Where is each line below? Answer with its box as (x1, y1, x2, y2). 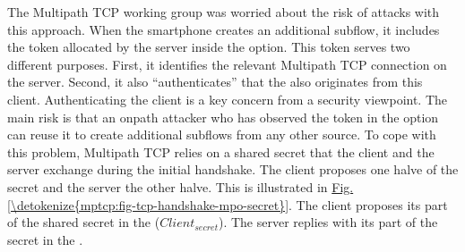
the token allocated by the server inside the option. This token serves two (7, 38, 410, 56)
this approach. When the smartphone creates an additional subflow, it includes (7, 20, 440, 38)
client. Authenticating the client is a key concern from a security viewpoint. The (7, 89, 448, 108)
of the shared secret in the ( (7, 213, 160, 231)
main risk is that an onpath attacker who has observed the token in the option (7, 107, 439, 126)
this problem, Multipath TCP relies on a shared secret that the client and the (7, 142, 435, 161)
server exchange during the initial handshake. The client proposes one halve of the (7, 160, 459, 179)
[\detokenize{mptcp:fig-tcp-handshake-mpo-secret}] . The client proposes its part (7, 195, 448, 214)
